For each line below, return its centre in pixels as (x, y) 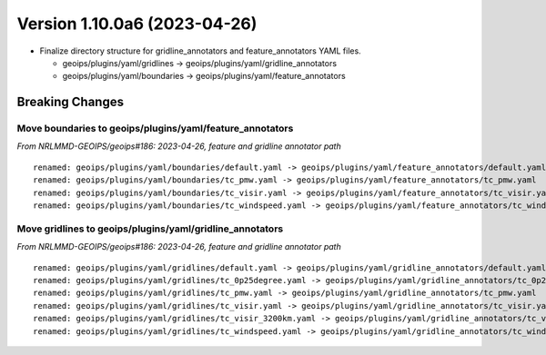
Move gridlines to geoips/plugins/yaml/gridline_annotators (150, 229)
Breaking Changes (71, 102)
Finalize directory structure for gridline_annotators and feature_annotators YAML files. (200, 51)
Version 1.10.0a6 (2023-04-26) (137, 24)
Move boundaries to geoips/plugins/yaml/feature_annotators (155, 129)
